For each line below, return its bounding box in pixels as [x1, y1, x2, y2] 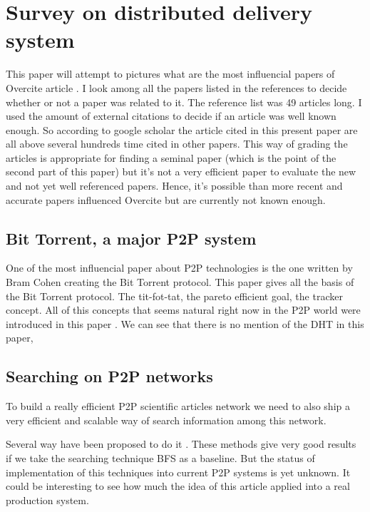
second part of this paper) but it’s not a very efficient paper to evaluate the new [6, 164, 356, 179]
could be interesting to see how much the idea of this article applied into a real [6, 478, 350, 493]
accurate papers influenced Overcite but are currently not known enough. [6, 192, 326, 207]
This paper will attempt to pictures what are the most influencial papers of [6, 66, 335, 81]
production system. [6, 492, 89, 507]
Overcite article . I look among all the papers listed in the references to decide [6, 80, 347, 95]
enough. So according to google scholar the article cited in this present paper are [6, 122, 358, 137]
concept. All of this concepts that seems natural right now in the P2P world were [6, 302, 361, 317]
